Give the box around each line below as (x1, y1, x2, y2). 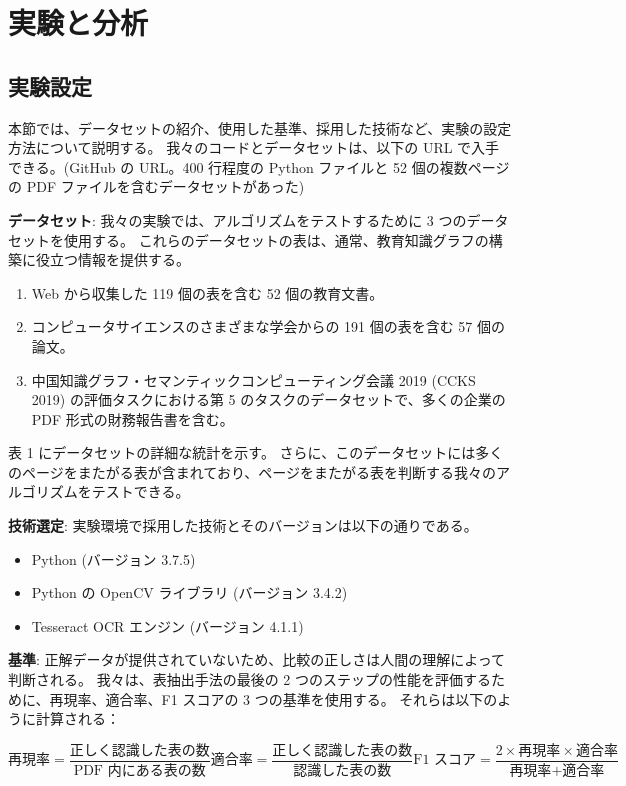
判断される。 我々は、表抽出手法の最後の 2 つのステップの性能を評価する (8, 669, 491, 690)
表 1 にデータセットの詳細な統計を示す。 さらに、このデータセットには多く (8, 442, 504, 463)
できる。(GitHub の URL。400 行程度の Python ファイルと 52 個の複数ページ (8, 156, 510, 177)
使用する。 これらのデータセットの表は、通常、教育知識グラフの (63, 229, 489, 250)
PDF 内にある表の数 (73, 763, 206, 778)
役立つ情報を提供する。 (35, 249, 190, 270)
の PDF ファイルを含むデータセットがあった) (8, 176, 305, 197)
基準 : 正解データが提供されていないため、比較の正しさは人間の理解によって (8, 649, 506, 670)
